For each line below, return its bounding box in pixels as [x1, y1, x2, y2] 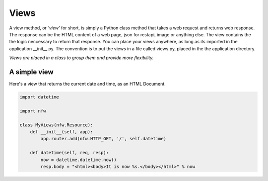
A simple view [9, 68, 54, 76]
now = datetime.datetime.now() [40, 157, 117, 163]
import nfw [19, 108, 46, 114]
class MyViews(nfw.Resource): [19, 122, 93, 128]
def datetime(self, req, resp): [30, 150, 109, 156]
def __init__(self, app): [30, 129, 93, 134]
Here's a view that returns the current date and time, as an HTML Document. [9, 81, 166, 87]
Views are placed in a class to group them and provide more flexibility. [9, 55, 154, 61]
